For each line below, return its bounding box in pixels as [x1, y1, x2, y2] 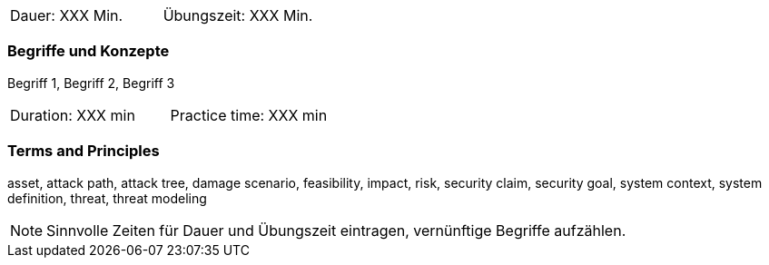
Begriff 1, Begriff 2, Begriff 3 [7, 74, 175, 91]
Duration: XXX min [10, 105, 135, 124]
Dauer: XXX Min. [10, 6, 123, 25]
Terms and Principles [7, 142, 160, 161]
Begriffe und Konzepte [7, 42, 170, 61]
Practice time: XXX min [170, 105, 328, 124]
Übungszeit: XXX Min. [163, 6, 313, 25]
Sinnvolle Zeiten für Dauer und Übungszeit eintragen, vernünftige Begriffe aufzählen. [46, 221, 626, 240]
